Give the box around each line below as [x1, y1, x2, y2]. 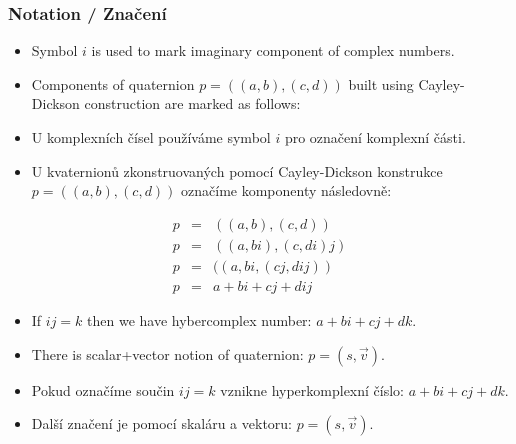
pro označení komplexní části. [284, 127, 466, 147]
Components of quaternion [31, 73, 195, 94]
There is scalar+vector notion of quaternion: [31, 343, 304, 364]
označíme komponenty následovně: [181, 180, 392, 201]
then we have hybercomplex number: [87, 309, 312, 330]
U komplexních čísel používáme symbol [31, 127, 271, 147]
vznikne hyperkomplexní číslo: [220, 379, 404, 400]
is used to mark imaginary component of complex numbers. [91, 40, 455, 61]
